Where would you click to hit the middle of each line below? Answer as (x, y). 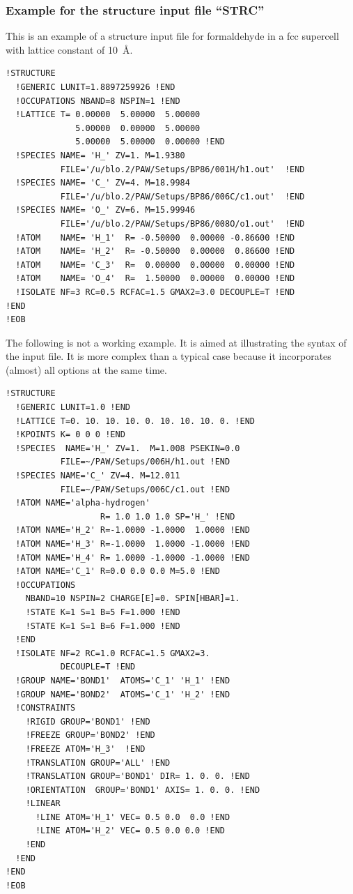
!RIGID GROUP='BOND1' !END (88, 721)
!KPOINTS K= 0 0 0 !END (70, 435)
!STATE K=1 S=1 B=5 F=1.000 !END (103, 612)
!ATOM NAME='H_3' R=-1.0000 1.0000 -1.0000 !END (133, 544)
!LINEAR (43, 804)
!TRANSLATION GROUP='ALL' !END (98, 763)
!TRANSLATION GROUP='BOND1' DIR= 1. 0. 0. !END (138, 776)
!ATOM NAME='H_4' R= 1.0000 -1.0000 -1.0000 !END (133, 558)
